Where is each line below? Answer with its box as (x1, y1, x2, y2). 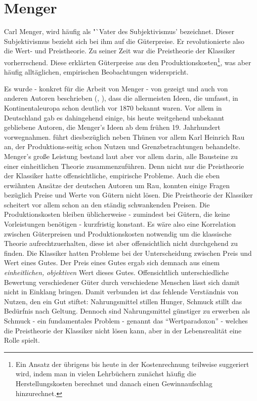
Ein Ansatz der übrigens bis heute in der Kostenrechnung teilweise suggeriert (15, 359, 249, 369)
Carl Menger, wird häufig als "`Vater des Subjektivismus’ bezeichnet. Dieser (4, 26, 235, 37)
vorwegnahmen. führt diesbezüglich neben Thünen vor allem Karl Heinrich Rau (4, 131, 245, 142)
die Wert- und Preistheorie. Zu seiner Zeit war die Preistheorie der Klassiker (4, 45, 235, 56)
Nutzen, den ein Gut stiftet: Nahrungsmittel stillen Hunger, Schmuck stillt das (4, 296, 242, 306)
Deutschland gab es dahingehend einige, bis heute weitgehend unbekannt (4, 112, 224, 122)
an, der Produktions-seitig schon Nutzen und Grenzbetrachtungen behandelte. (4, 141, 241, 152)
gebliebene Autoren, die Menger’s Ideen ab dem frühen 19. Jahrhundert (4, 122, 221, 132)
